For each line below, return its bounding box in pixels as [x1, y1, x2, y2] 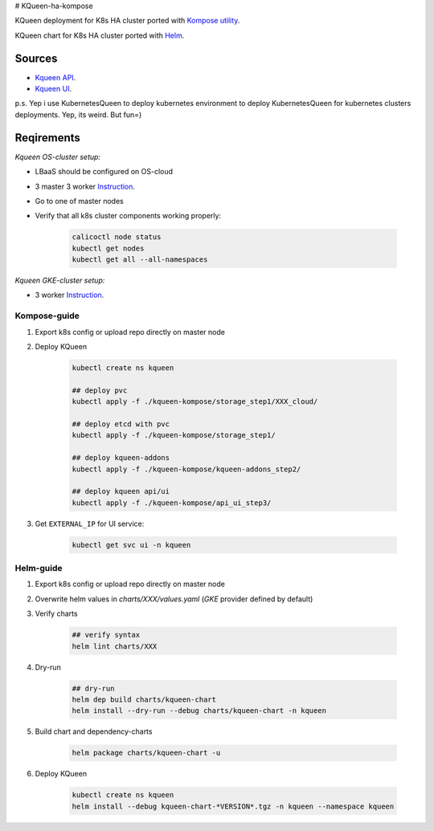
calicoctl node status [72, 233, 162, 242]
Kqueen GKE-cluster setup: [14, 275, 105, 285]
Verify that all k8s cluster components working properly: [35, 211, 221, 221]
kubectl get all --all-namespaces [72, 255, 208, 264]
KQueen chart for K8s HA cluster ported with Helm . [14, 31, 185, 40]
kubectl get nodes [72, 243, 145, 253]
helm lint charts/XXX [72, 642, 158, 650]
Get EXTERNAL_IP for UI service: [35, 519, 145, 528]
